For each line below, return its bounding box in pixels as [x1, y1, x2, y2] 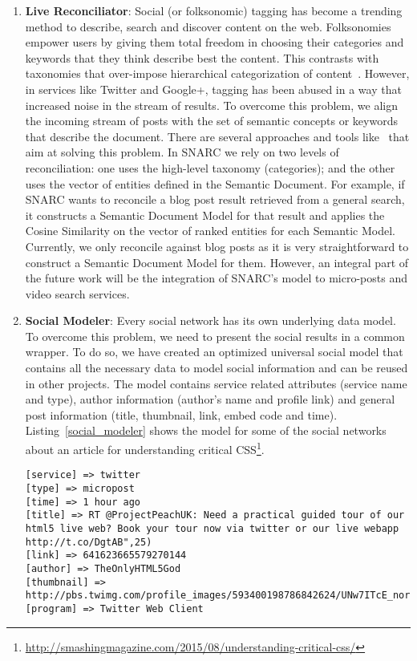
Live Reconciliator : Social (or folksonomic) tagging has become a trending [25, 2, 403, 18]
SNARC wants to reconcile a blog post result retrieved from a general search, [25, 191, 405, 208]
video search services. [25, 285, 130, 302]
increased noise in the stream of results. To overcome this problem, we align [25, 96, 398, 113]
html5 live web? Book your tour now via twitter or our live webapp [25, 522, 399, 534]
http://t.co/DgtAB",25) [25, 536, 152, 548]
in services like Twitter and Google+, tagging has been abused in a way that [25, 80, 402, 97]
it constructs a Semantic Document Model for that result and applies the [25, 206, 385, 223]
